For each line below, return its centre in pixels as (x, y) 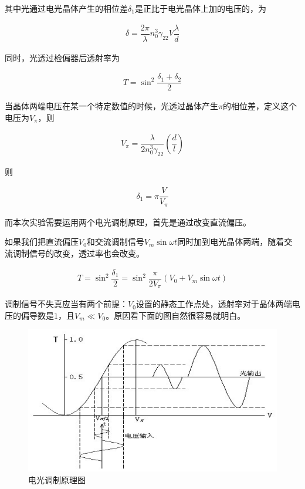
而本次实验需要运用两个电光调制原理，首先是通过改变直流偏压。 (128, 222)
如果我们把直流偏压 (42, 242)
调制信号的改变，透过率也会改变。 (78, 253)
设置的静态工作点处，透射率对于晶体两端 (214, 304)
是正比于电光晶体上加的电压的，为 (200, 8)
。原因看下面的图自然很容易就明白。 (176, 315)
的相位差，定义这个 (260, 106)
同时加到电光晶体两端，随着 (231, 242)
